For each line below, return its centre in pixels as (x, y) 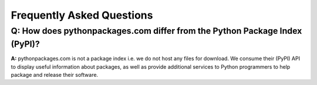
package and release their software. (55, 75)
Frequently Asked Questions (82, 15)
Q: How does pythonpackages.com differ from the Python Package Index (156, 31)
